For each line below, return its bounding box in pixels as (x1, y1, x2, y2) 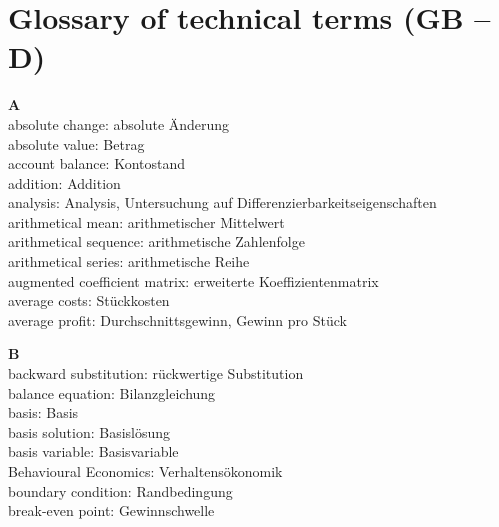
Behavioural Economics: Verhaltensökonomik (8, 461, 283, 481)
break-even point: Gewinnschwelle (8, 500, 215, 521)
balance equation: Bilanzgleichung (8, 382, 216, 403)
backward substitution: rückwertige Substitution (8, 363, 304, 384)
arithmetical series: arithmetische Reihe (8, 251, 250, 272)
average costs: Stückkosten (8, 290, 170, 311)
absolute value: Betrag (8, 133, 145, 154)
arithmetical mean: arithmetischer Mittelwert (8, 211, 285, 232)
